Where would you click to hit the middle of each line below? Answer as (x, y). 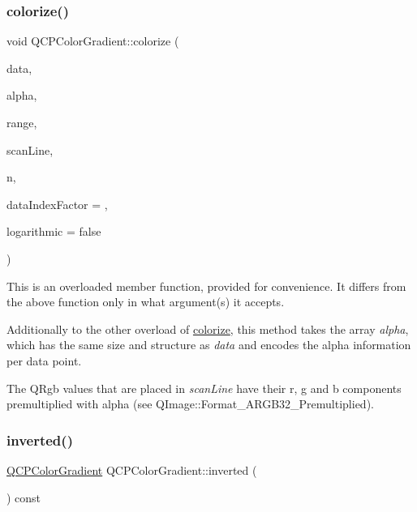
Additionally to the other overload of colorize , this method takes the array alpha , (208, 329)
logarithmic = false (54, 231)
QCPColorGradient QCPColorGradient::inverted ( (132, 469)
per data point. (44, 360)
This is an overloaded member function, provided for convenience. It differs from (206, 286)
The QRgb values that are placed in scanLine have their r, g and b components (204, 388)
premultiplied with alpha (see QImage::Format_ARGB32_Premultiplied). (190, 404)
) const (24, 497)
